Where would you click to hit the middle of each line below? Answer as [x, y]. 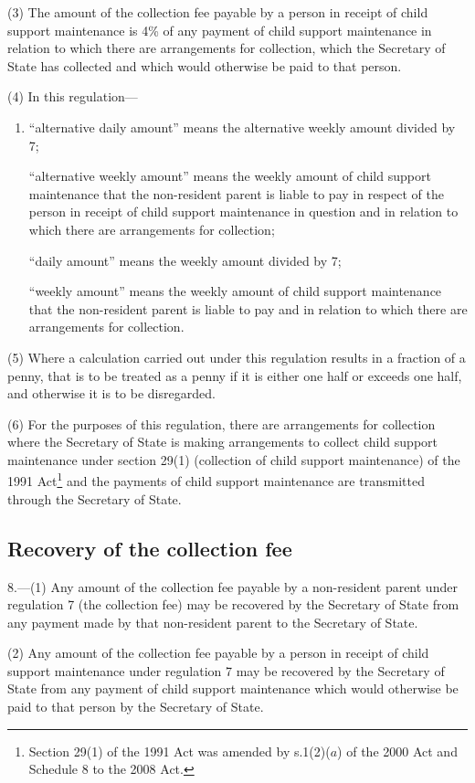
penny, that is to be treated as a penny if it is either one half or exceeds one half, [235, 375]
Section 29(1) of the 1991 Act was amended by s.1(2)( [179, 751]
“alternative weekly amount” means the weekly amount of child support [230, 176]
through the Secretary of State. [95, 498]
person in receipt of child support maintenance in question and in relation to [243, 212]
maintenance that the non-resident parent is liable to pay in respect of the [236, 193]
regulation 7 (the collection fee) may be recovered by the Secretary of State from [233, 604]
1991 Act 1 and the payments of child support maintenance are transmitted [216, 480]
